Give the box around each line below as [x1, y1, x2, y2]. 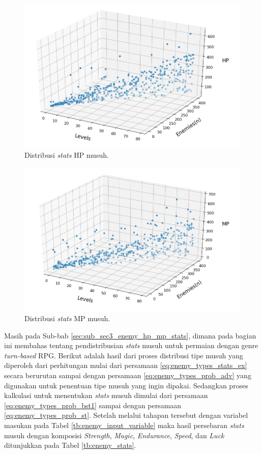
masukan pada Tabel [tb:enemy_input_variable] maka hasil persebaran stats [4, 420, 244, 431]
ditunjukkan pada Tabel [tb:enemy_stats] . [4, 440, 136, 450]
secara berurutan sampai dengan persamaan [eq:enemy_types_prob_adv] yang [4, 370, 251, 381]
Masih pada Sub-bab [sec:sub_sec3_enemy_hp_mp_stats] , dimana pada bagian [4, 330, 256, 340]
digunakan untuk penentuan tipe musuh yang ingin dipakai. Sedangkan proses [4, 380, 248, 390]
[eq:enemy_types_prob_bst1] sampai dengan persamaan [4, 400, 182, 410]
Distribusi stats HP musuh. [24, 149, 109, 160]
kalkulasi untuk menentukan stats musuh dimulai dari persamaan [4, 390, 208, 401]
